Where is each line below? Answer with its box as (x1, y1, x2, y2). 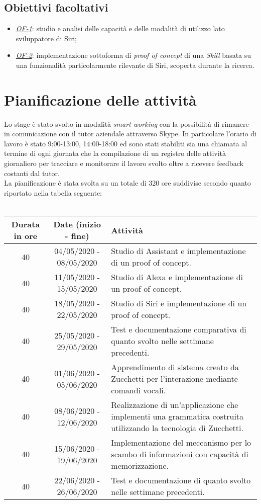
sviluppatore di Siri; (16, 33, 77, 43)
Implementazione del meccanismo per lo (111, 437, 251, 449)
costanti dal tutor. (4, 167, 60, 178)
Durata (11, 218, 40, 230)
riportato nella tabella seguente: (4, 187, 102, 198)
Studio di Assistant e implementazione (111, 245, 246, 257)
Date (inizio (53, 218, 101, 230)
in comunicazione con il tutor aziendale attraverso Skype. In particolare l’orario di (4, 128, 256, 139)
